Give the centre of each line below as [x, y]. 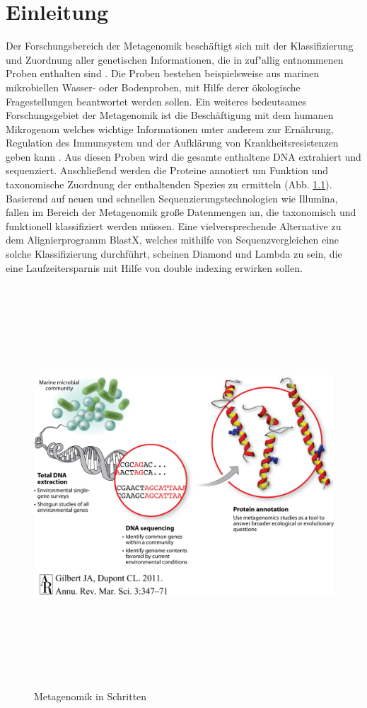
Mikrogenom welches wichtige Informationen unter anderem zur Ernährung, [170, 129]
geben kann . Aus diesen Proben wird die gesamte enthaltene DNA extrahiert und [183, 156]
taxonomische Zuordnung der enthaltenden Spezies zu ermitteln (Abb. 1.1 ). [169, 184]
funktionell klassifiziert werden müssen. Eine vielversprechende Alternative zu [174, 225]
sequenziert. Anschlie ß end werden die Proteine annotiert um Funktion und [167, 170]
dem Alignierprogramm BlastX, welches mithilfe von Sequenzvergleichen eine [173, 240]
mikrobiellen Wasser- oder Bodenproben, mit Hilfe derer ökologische [153, 87]
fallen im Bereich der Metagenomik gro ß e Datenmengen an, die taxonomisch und [181, 212]
